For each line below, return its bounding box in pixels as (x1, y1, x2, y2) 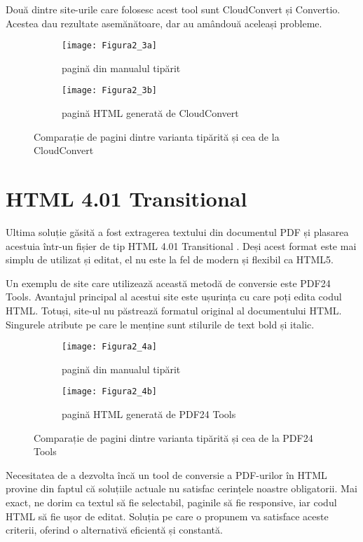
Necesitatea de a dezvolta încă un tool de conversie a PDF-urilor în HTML (6, 467, 327, 482)
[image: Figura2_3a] (62, 41, 158, 51)
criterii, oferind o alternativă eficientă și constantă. (6, 522, 223, 537)
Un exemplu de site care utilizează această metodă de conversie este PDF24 (6, 275, 331, 290)
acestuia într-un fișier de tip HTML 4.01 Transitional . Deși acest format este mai (6, 238, 357, 253)
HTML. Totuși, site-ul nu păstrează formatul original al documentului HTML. (6, 303, 342, 317)
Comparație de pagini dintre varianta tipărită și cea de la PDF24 (34, 430, 313, 445)
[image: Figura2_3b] (62, 85, 158, 96)
